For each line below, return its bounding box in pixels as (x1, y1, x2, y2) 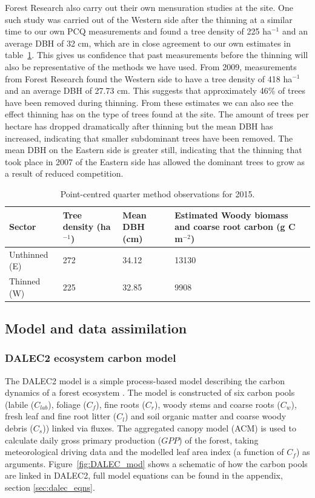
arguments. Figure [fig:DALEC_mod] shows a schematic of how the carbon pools (5, 457, 308, 470)
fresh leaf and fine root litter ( (5, 410, 117, 422)
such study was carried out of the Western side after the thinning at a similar (5, 13, 293, 25)
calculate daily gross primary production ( (5, 433, 162, 446)
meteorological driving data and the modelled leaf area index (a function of (5, 445, 284, 458)
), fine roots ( (96, 398, 145, 410)
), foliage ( (48, 398, 87, 410)
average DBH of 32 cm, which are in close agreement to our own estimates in (5, 36, 291, 49)
